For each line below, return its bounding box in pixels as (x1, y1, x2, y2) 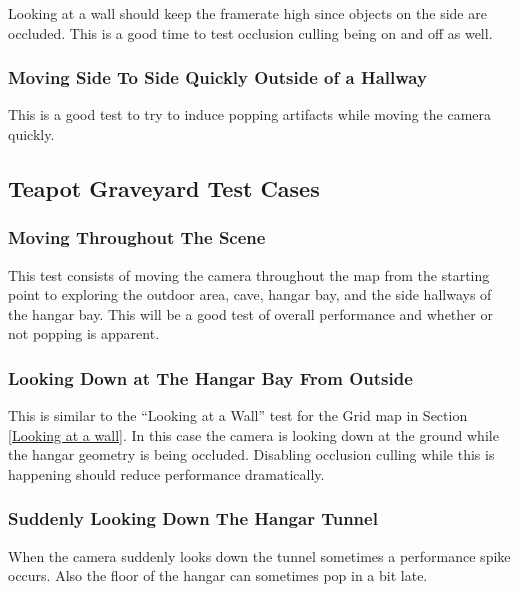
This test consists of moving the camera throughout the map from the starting (8, 264, 490, 285)
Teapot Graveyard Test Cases (8, 172, 320, 203)
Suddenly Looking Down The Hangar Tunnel (8, 506, 378, 531)
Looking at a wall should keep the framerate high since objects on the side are (8, 3, 487, 23)
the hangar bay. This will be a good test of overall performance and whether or (8, 303, 493, 324)
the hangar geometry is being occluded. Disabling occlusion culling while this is (8, 444, 495, 465)
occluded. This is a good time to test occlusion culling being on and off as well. (8, 22, 493, 43)
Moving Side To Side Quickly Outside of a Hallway (8, 65, 427, 90)
